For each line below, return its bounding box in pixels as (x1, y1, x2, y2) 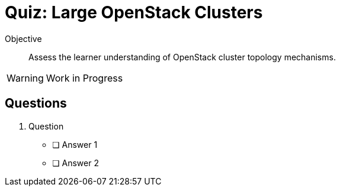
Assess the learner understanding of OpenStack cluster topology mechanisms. (28, 51, 336, 62)
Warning (7, 72, 44, 84)
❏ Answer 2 (52, 157, 99, 168)
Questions (5, 96, 67, 111)
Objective (5, 33, 42, 44)
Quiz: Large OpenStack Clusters (5, 2, 263, 22)
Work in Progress (46, 72, 123, 84)
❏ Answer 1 (52, 139, 98, 150)
